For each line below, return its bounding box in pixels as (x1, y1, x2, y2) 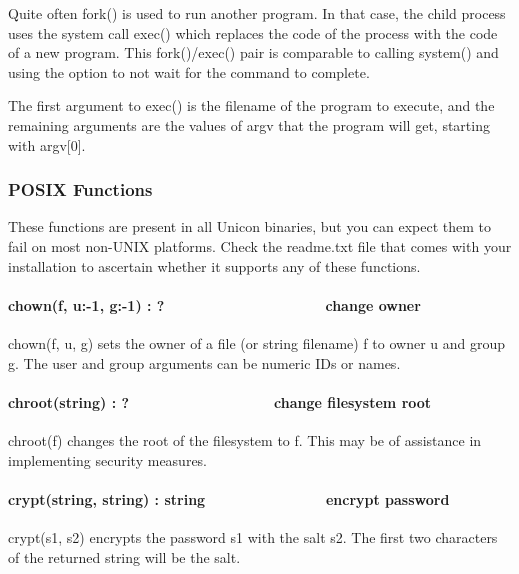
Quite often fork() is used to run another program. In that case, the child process (8, 3, 506, 23)
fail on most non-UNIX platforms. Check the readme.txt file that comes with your (8, 235, 512, 256)
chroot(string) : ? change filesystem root (8, 391, 432, 412)
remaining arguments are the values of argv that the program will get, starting (8, 114, 490, 135)
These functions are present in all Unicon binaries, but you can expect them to (8, 216, 492, 237)
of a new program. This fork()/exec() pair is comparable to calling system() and (8, 42, 499, 63)
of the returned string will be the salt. (8, 546, 241, 567)
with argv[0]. (8, 134, 86, 155)
